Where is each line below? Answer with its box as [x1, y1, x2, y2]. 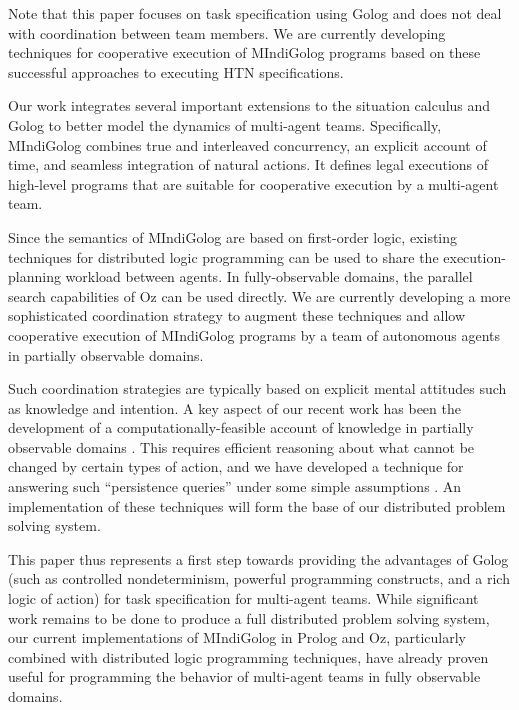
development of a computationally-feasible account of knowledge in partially [8, 417, 474, 438]
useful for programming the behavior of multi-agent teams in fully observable [8, 666, 481, 687]
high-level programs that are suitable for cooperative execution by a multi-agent [8, 173, 499, 194]
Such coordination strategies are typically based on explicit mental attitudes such [8, 378, 507, 399]
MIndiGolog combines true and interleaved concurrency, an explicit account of [8, 134, 487, 155]
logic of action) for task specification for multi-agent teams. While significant [8, 588, 479, 609]
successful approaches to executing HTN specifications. [8, 61, 344, 82]
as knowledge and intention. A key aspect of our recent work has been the [8, 397, 461, 418]
